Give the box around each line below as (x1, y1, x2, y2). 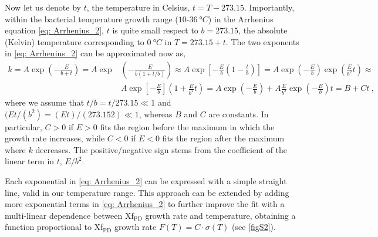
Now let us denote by (5, 1, 81, 13)
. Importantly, (244, 1, 295, 13)
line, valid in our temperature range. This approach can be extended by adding (5, 186, 289, 198)
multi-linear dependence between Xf (5, 209, 134, 221)
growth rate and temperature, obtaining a (145, 209, 296, 221)
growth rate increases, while (5, 132, 105, 144)
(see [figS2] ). (232, 221, 276, 233)
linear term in (5, 155, 55, 167)
